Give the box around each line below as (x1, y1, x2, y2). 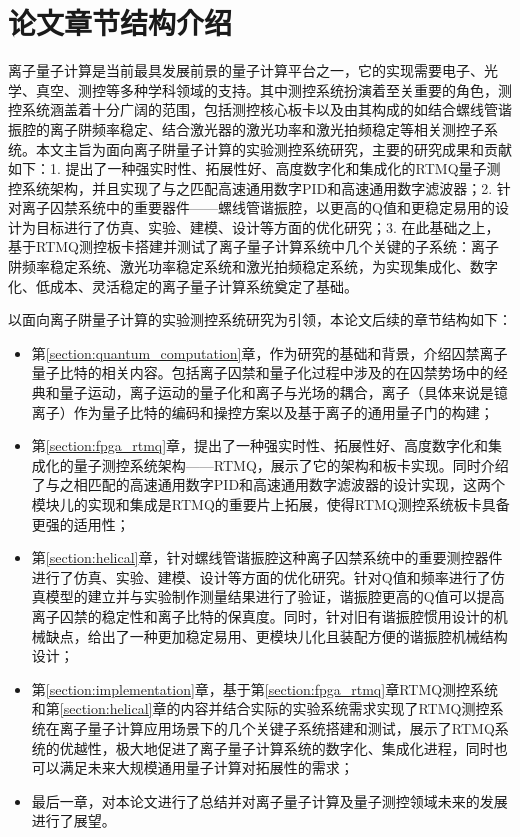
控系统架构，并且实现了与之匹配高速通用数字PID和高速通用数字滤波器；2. (8, 177, 493, 198)
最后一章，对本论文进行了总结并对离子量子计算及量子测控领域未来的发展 (31, 790, 508, 811)
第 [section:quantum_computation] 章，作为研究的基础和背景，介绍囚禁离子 (31, 342, 508, 363)
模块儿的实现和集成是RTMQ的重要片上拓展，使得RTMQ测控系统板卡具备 (31, 494, 510, 514)
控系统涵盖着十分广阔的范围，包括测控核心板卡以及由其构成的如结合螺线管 (8, 99, 498, 120)
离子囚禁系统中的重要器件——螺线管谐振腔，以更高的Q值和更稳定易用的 (21, 197, 495, 218)
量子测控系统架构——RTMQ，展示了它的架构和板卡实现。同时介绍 (73, 454, 509, 475)
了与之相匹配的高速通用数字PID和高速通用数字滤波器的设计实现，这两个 (31, 474, 506, 495)
